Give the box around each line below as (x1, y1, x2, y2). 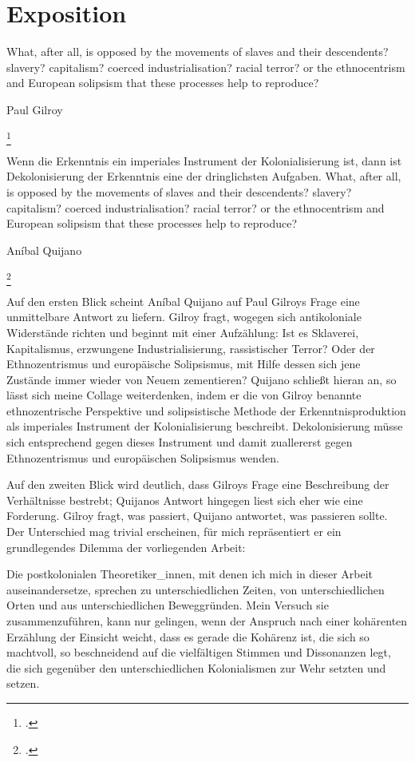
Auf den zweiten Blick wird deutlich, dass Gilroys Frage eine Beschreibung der (6, 476, 389, 493)
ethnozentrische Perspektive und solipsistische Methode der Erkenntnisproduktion (6, 402, 406, 419)
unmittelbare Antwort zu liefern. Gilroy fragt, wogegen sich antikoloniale (6, 308, 362, 325)
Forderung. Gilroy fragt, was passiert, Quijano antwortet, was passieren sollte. (6, 507, 388, 524)
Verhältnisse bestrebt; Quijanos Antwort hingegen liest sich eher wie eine (6, 491, 363, 508)
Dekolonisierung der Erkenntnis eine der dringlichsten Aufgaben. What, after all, (6, 168, 401, 185)
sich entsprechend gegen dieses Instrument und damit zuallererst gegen (6, 434, 353, 450)
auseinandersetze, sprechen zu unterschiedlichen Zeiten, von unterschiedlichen (6, 581, 385, 597)
